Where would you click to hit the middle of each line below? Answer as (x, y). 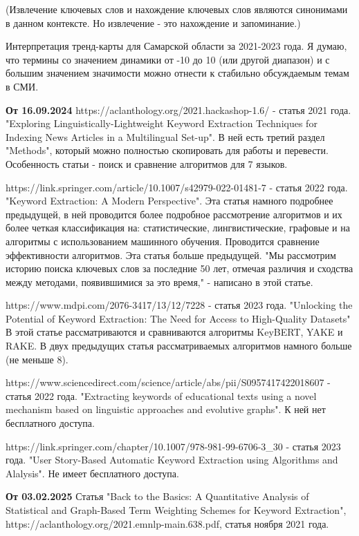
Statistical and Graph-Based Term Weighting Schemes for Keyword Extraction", (176, 510)
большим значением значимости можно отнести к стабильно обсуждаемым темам (177, 73)
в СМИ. (22, 86)
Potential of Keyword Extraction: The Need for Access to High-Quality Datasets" (178, 318)
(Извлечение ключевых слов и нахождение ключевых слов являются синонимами (177, 9)
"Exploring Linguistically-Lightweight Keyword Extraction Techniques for (162, 123)
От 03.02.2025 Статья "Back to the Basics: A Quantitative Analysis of (157, 496)
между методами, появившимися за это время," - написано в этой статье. (159, 281)
